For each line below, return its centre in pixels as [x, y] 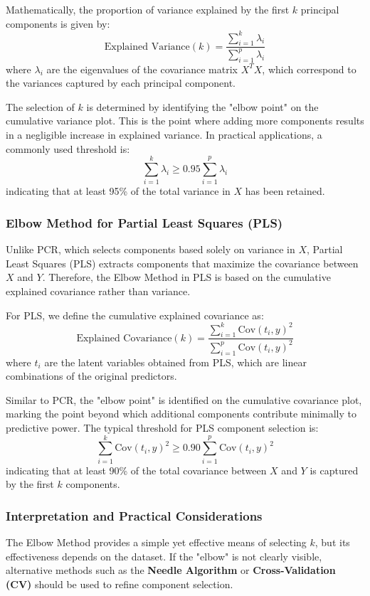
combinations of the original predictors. [91, 376]
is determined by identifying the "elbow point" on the [202, 106]
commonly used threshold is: [68, 148]
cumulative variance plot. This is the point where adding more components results [185, 121]
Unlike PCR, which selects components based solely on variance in [150, 249]
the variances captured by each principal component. [121, 83]
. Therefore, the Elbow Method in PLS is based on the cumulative [186, 277]
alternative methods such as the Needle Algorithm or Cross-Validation [171, 570]
